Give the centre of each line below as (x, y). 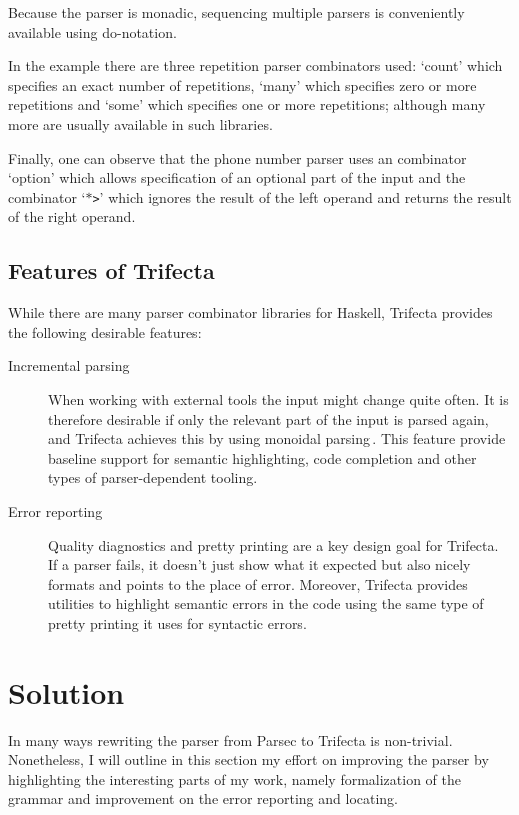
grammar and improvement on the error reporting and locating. (203, 798)
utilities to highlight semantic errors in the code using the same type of (266, 603)
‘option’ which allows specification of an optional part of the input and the (237, 177)
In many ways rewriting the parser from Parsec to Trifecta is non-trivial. (230, 739)
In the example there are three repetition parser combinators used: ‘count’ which (255, 65)
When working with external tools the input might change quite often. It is (278, 398)
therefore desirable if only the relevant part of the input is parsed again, (268, 418)
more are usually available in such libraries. (140, 123)
